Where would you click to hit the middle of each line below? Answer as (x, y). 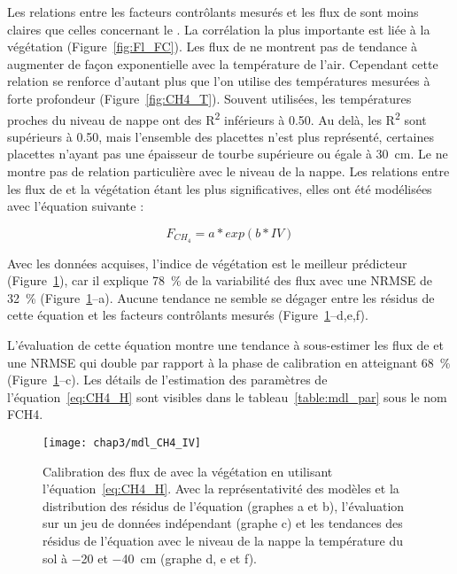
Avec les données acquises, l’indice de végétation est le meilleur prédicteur (207, 263)
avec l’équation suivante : (76, 206)
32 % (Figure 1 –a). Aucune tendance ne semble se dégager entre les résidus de (221, 297)
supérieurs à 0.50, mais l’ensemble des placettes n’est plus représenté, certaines (221, 136)
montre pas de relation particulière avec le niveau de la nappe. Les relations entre (228, 171)
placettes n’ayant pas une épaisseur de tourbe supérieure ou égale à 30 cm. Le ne (228, 154)
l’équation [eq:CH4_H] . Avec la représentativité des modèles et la (221, 489)
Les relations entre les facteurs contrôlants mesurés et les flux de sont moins (213, 12)
